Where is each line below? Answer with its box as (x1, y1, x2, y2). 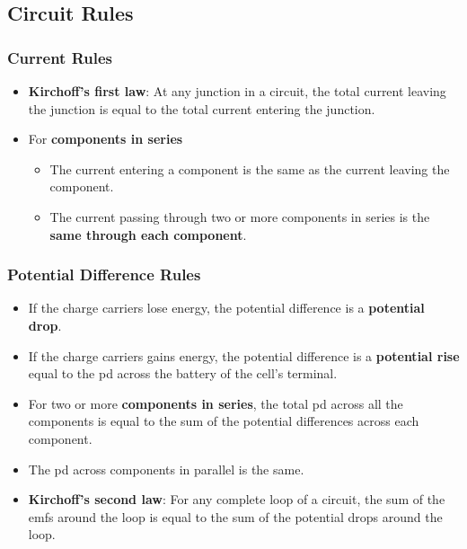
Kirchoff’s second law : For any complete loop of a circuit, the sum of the (28, 490, 445, 509)
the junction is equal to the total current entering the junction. (28, 99, 375, 118)
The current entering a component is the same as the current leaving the (49, 159, 450, 178)
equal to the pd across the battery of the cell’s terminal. (28, 364, 338, 383)
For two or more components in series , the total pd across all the (28, 394, 403, 412)
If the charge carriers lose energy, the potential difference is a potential (28, 298, 425, 317)
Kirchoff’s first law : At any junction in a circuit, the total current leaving (28, 82, 446, 100)
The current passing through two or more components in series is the (49, 207, 430, 226)
